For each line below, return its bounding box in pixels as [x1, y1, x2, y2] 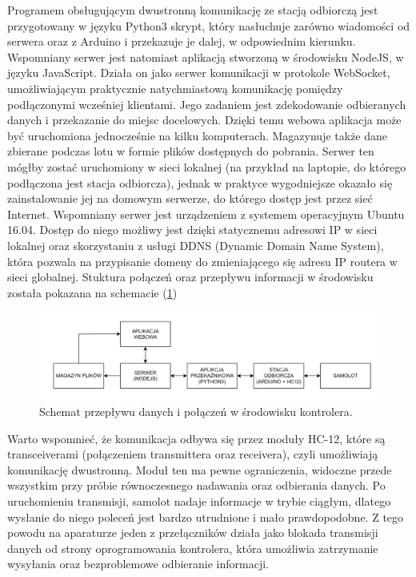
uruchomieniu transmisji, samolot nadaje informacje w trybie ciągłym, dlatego [7, 492, 391, 509]
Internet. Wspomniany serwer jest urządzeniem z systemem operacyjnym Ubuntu [7, 205, 405, 222]
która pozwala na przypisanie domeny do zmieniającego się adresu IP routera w [7, 252, 398, 269]
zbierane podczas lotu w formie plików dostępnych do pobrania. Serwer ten [7, 143, 374, 159]
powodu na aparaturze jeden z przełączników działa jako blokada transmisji [7, 524, 378, 541]
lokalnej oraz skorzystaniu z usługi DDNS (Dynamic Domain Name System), [7, 236, 384, 253]
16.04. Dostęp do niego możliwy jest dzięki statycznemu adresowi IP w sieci [7, 221, 378, 238]
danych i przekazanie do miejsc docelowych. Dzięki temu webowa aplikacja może [7, 111, 402, 128]
